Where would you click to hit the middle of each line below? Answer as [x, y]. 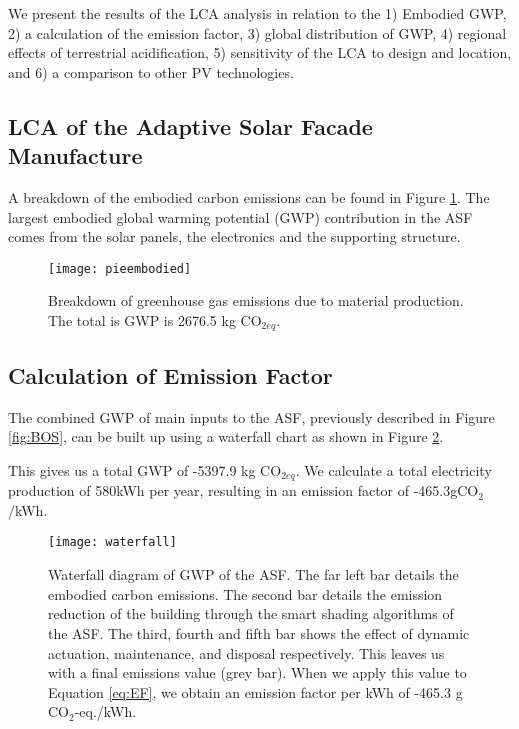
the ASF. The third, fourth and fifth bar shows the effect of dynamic [259, 632]
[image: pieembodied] [120, 268]
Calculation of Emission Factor [170, 374]
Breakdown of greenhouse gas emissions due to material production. [256, 300]
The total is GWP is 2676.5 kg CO [155, 320]
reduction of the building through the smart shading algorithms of [251, 613]
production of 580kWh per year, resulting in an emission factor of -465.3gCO [243, 490]
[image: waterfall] [112, 542]
